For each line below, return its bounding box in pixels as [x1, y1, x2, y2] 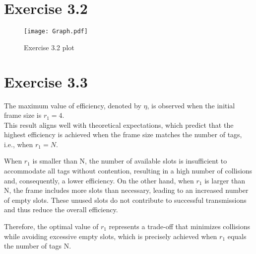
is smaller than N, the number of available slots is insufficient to [32, 156, 227, 166]
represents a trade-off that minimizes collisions [109, 221, 250, 232]
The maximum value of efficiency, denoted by [4, 100, 141, 110]
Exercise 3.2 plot [24, 42, 74, 52]
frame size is [4, 110, 42, 120]
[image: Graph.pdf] [24, 28, 88, 35]
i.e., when [4, 139, 33, 149]
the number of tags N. [4, 241, 71, 251]
